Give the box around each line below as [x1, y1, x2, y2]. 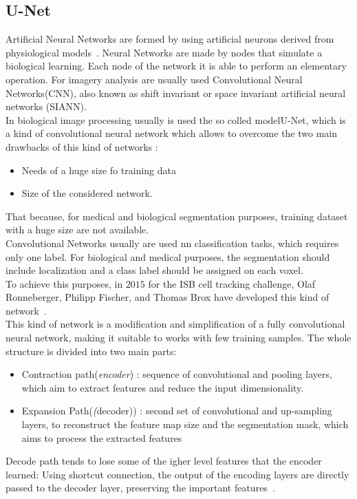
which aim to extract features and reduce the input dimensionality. [21, 380, 304, 394]
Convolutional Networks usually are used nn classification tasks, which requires [6, 235, 339, 250]
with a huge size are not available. [6, 222, 149, 237]
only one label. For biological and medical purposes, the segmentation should [6, 249, 330, 264]
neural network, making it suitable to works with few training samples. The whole [6, 330, 351, 345]
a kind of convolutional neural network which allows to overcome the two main [6, 126, 338, 140]
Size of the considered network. [21, 186, 153, 200]
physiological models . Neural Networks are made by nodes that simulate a [6, 45, 323, 59]
